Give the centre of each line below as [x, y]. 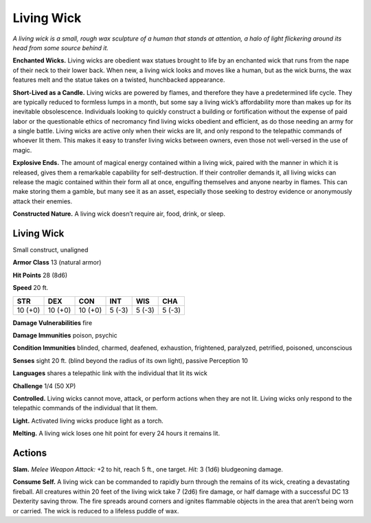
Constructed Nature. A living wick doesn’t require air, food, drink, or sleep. [119, 214]
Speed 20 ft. [31, 288]
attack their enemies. [43, 201]
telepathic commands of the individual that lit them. [85, 408]
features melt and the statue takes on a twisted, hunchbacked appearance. [119, 80]
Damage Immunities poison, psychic [65, 335]
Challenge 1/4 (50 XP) [44, 386]
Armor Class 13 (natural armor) [57, 263]
